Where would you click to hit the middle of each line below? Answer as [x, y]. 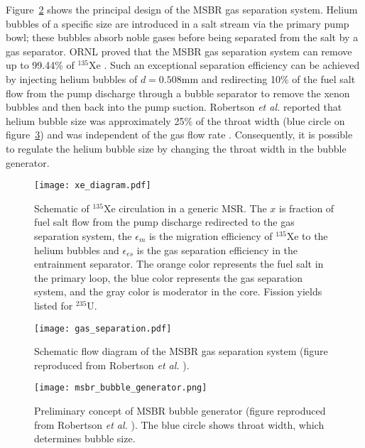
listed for [54, 305]
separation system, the [83, 235]
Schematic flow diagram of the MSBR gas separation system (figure [181, 351]
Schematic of [62, 208]
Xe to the [307, 235]
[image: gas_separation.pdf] [103, 328]
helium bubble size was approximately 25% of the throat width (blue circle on [175, 120]
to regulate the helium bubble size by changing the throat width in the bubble [176, 148]
